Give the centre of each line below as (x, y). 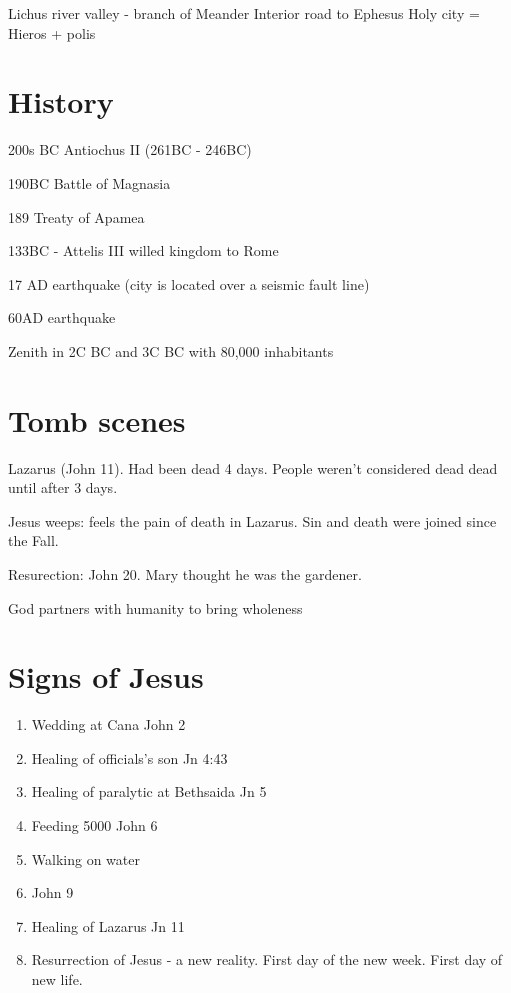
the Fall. (33, 540)
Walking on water (85, 858)
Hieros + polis (52, 32)
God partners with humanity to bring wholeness (155, 607)
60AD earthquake (62, 317)
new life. (57, 979)
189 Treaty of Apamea (76, 216)
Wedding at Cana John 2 (108, 724)
